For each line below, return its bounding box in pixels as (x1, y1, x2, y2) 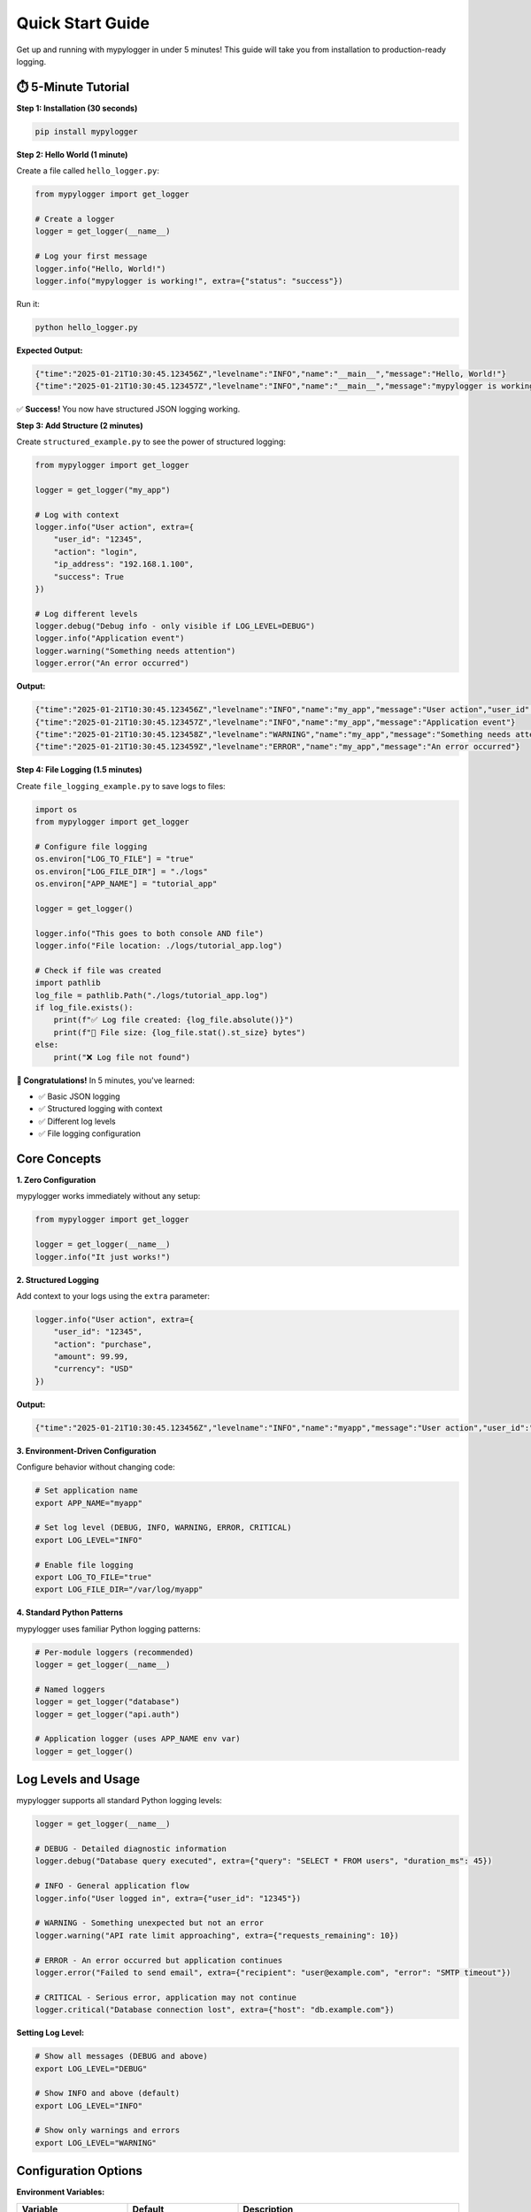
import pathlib (35, 978, 101, 988)
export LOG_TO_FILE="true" (35, 1571, 152, 1582)
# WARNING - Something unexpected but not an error (35, 1918, 265, 1928)
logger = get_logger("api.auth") (35, 1709, 181, 1719)
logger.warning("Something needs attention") (35, 646, 236, 656)
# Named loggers (35, 1684, 106, 1694)
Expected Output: (16, 345, 83, 356)
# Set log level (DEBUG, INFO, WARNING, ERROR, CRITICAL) (35, 1523, 292, 1532)
